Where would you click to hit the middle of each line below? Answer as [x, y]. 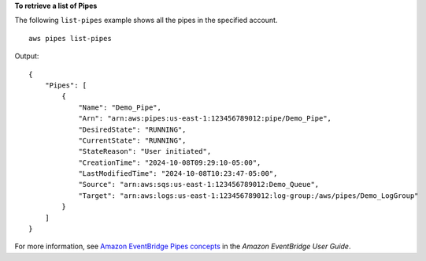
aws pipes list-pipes [70, 38]
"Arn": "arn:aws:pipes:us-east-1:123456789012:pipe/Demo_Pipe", [205, 119]
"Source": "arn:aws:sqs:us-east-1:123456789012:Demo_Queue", [199, 185]
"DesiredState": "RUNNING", [132, 129]
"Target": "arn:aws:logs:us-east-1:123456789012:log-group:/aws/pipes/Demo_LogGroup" [248, 196]
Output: [27, 56]
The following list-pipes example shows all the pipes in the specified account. [146, 21]
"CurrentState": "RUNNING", [132, 140]
